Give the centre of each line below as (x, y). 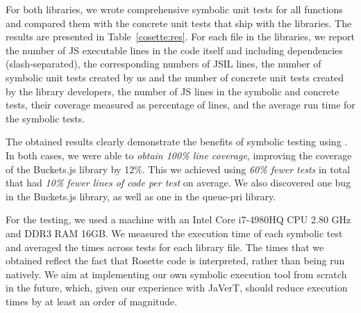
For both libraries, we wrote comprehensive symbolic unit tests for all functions (174, 9)
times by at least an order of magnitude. (92, 301)
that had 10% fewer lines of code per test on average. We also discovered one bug (178, 183)
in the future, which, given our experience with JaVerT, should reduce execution (177, 288)
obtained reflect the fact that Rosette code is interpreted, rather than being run (175, 260)
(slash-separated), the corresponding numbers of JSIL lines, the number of (163, 64)
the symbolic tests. (45, 118)
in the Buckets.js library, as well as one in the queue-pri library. (141, 196)
